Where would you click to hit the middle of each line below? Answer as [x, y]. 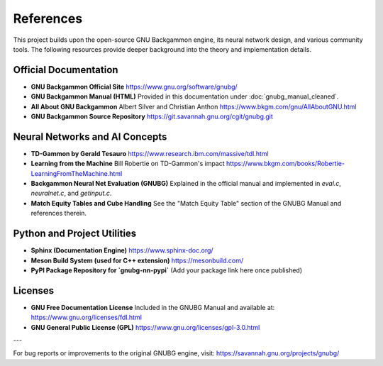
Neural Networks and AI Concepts [90, 137]
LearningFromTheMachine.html [77, 173]
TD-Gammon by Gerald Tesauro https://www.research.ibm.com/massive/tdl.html [150, 153]
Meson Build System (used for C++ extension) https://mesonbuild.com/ [137, 260]
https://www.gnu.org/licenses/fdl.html [86, 317]
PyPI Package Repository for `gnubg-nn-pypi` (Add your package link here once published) [167, 270]
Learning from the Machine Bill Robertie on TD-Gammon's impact [128, 164]
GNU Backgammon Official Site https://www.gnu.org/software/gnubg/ [134, 87]
